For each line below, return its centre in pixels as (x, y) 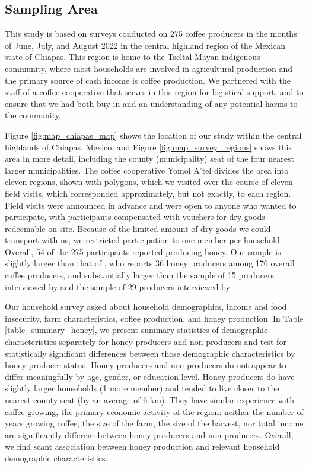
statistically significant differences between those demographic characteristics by (150, 353)
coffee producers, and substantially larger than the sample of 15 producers (140, 275)
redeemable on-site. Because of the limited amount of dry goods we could (138, 228)
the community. (33, 115)
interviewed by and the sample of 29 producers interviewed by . (120, 286)
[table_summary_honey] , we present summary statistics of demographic (136, 330)
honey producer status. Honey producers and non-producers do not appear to (146, 365)
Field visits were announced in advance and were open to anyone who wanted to (151, 205)
